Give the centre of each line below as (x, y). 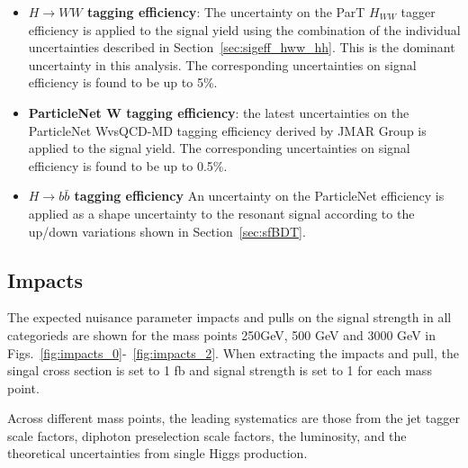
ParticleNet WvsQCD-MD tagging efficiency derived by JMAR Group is (227, 130)
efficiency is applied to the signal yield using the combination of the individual (244, 29)
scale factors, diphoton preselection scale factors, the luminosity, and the (207, 435)
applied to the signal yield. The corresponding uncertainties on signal (219, 148)
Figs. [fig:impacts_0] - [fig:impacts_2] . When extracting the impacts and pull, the (233, 352)
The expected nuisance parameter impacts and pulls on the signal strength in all (229, 317)
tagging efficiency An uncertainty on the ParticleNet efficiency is (259, 196)
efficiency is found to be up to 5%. (123, 82)
